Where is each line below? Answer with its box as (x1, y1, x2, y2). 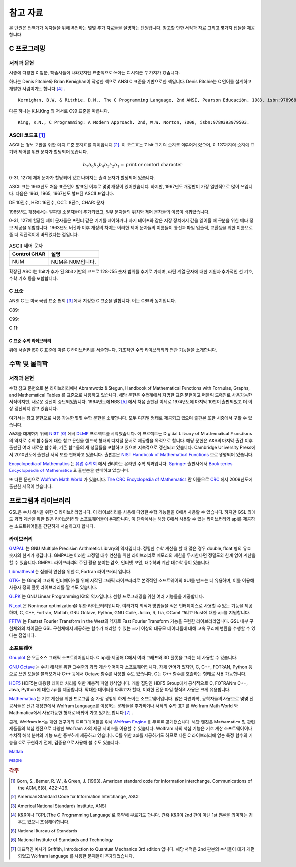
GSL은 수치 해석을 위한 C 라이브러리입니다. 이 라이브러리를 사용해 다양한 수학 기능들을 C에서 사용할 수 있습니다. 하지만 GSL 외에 (9, 509, 256, 515)
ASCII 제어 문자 (9, 242, 43, 249)
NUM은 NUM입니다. (51, 258, 96, 265)
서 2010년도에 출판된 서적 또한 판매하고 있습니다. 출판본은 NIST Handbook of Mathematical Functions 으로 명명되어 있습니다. (9, 451, 254, 457)
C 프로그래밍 (9, 44, 46, 53)
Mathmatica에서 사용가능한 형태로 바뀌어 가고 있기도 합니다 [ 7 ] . (9, 710, 133, 716)
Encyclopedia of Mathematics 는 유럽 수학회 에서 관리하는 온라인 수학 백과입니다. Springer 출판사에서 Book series (9, 460, 233, 466)
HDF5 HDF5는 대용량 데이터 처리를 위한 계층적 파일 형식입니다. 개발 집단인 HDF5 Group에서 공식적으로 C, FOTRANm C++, (9, 680, 248, 686)
